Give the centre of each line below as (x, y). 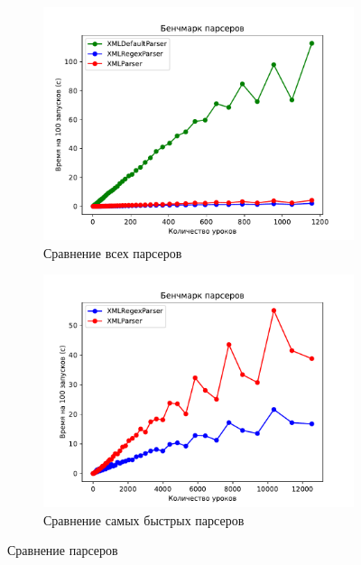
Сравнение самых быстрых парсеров (144, 519)
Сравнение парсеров (63, 550)
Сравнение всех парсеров (113, 252)
